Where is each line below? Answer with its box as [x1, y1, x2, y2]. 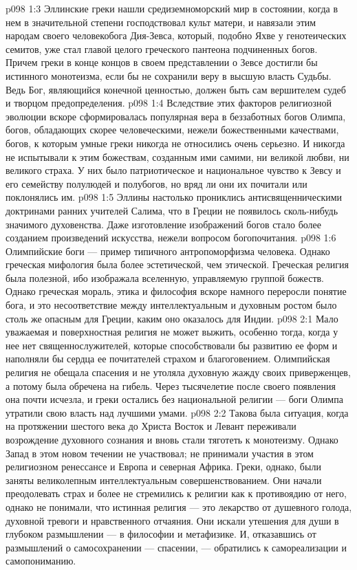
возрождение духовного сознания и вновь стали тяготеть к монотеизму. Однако [6, 432, 338, 446]
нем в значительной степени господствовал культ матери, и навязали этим [6, 14, 316, 29]
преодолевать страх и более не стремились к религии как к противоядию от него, [6, 486, 347, 501]
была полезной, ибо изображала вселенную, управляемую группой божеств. [6, 270, 324, 285]
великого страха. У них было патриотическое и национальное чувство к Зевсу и [6, 163, 341, 177]
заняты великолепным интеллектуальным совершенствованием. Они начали [6, 472, 322, 487]
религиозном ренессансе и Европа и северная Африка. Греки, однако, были [6, 459, 321, 474]
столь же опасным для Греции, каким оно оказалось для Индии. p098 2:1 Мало [6, 311, 338, 325]
